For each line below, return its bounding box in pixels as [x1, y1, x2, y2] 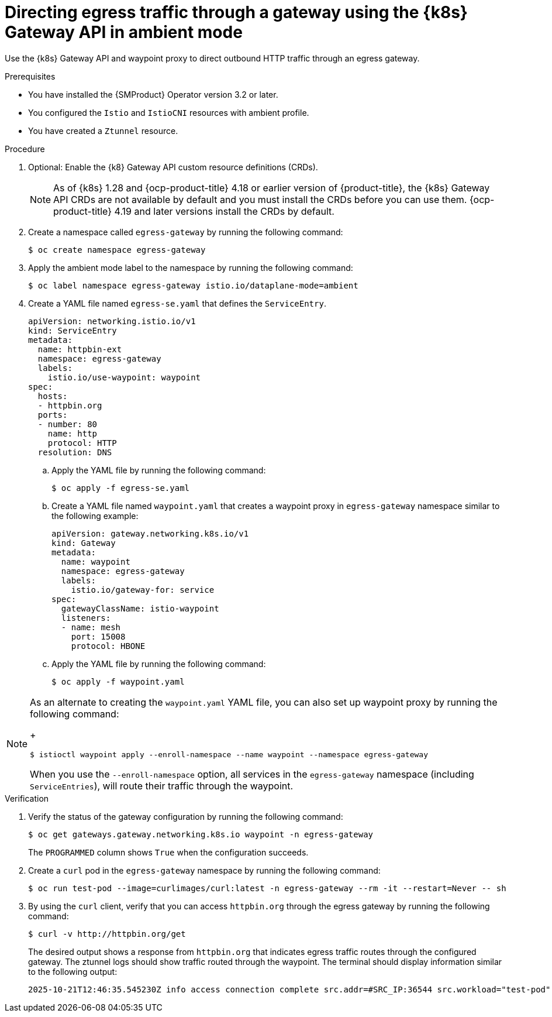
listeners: [61, 613, 111, 623]
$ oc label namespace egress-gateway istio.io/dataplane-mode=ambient [28, 280, 358, 290]
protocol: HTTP [47, 438, 117, 448]
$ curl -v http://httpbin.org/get [28, 929, 186, 939]
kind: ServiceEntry [28, 325, 117, 335]
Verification [5, 793, 49, 803]
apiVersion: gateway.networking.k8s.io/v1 [51, 528, 249, 538]
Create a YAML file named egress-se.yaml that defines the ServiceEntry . [28, 298, 326, 308]
